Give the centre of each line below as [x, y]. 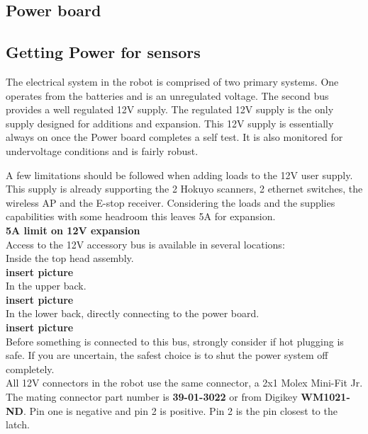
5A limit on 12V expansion [73, 230]
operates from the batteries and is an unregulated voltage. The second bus [167, 95]
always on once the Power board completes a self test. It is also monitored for [174, 137]
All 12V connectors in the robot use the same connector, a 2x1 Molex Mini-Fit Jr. [184, 383]
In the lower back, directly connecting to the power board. [133, 313]
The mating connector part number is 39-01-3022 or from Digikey [152, 397]
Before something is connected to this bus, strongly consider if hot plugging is [175, 341]
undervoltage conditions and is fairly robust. [102, 150]
